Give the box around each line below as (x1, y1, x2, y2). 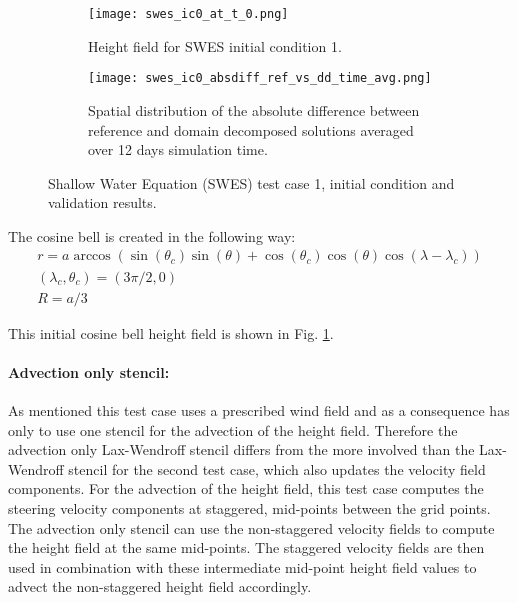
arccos (73, 249, 111, 264)
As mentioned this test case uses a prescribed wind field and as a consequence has (8, 399, 510, 420)
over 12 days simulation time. (88, 139, 268, 160)
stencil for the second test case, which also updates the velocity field (68, 458, 486, 479)
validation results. (48, 192, 157, 213)
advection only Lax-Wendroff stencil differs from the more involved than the (8, 439, 475, 460)
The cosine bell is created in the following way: (8, 225, 296, 246)
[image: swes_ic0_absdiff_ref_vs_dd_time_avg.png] (88, 71, 432, 86)
